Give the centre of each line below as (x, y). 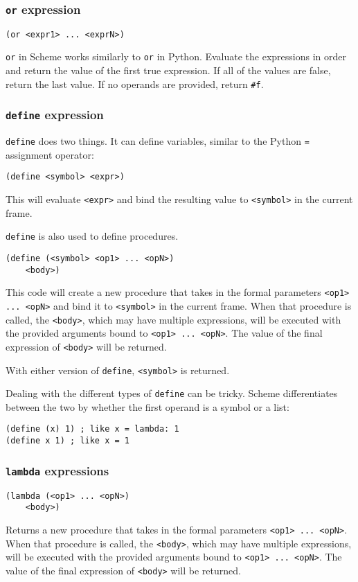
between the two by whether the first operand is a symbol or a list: (147, 406)
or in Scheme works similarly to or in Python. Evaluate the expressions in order (176, 56)
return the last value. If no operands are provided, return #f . (135, 83)
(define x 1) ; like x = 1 (68, 441)
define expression (55, 115)
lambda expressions (57, 470)
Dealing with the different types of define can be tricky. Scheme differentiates (172, 393)
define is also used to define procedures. (92, 236)
